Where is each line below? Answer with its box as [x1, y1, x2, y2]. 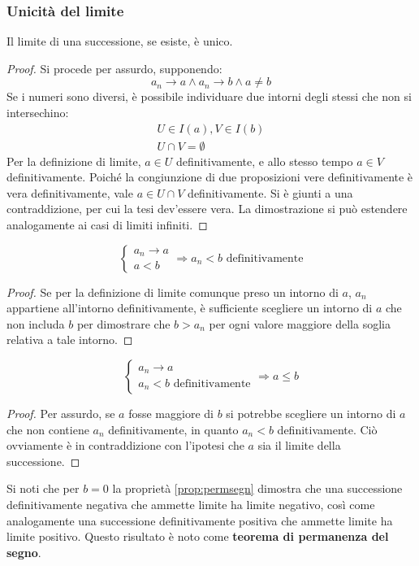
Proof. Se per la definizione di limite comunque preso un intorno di [6, 283, 339, 300]
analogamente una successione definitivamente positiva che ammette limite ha [6, 512, 393, 529]
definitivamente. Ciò [277, 420, 378, 438]
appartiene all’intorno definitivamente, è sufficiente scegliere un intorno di [6, 299, 373, 316]
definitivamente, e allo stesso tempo [175, 152, 353, 169]
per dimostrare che [76, 315, 171, 332]
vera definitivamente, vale [6, 184, 133, 201]
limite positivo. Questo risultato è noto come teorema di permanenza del [6, 528, 389, 545]
